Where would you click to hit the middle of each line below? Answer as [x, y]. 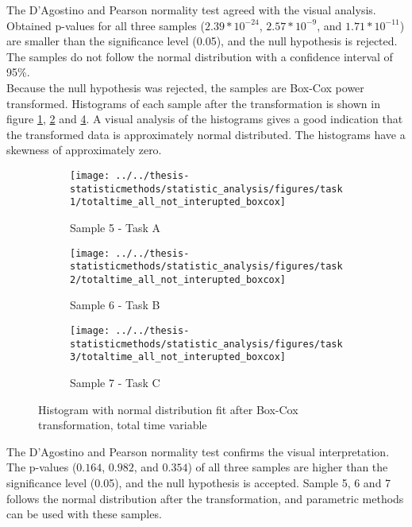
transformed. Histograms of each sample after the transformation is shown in [193, 103]
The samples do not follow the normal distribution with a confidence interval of [200, 56]
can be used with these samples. [84, 514]
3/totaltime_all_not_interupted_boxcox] [178, 357]
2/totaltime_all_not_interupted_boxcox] [178, 279]
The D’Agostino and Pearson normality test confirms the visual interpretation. [198, 451]
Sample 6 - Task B [115, 305]
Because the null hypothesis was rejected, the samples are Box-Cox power [185, 87]
